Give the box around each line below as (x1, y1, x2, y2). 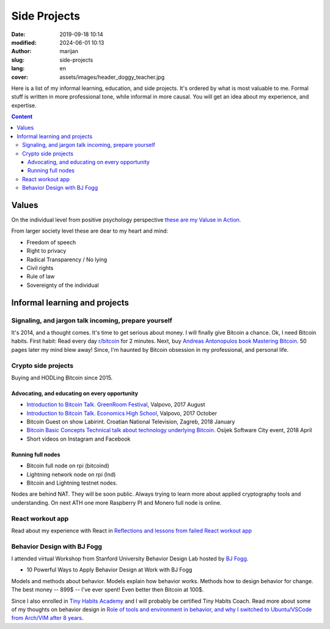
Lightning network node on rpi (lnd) (26, 471, 116, 478)
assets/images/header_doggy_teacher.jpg (59, 73, 165, 81)
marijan (59, 48, 79, 55)
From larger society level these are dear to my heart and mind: (11, 227, 168, 235)
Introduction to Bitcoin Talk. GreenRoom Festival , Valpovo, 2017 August (26, 401, 205, 408)
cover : (11, 73, 29, 81)
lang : (11, 65, 25, 72)
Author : (11, 48, 32, 55)
